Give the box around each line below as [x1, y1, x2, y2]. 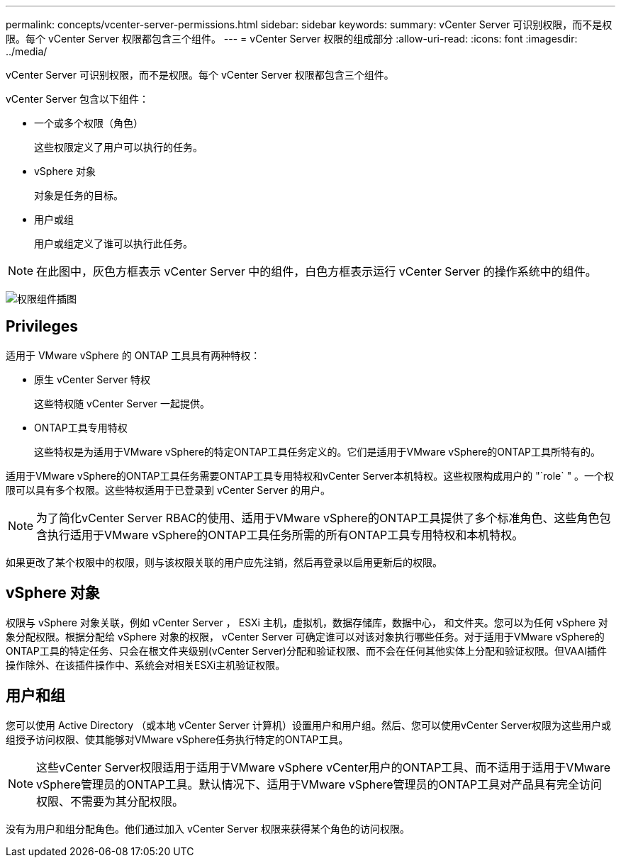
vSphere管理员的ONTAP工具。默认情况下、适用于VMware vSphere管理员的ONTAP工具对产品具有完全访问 [36, 777, 603, 791]
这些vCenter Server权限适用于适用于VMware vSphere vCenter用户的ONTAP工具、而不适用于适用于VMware [36, 760, 611, 774]
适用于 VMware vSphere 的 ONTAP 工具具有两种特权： [6, 349, 261, 361]
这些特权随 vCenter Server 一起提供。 [34, 397, 210, 410]
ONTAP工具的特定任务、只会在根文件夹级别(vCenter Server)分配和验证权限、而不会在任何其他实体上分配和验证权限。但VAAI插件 [6, 644, 607, 657]
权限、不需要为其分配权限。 [36, 794, 184, 808]
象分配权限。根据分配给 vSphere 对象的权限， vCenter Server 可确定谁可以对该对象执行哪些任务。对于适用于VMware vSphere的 [6, 630, 605, 643]
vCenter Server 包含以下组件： [6, 93, 149, 105]
